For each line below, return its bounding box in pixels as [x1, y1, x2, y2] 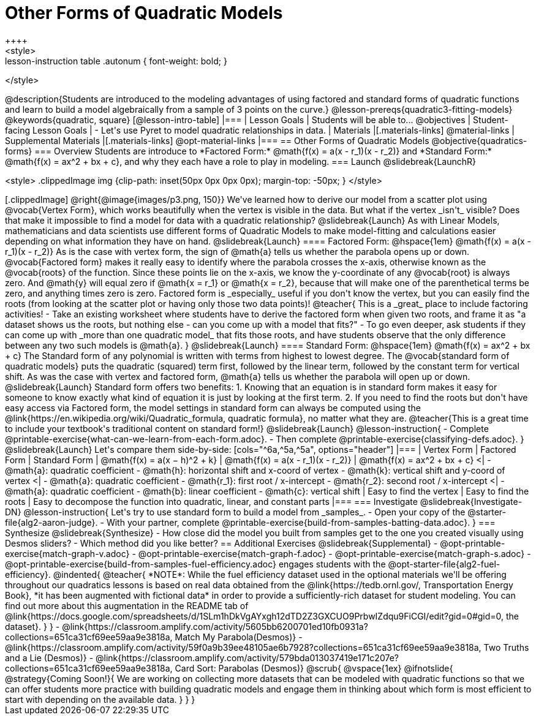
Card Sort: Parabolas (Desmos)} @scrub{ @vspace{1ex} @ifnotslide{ [175, 662, 453, 673]
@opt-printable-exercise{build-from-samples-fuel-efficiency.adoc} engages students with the [5, 558, 386, 569]
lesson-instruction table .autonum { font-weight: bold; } [5, 55, 227, 66]
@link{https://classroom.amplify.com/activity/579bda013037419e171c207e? [96, 652, 399, 663]
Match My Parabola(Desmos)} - [175, 631, 303, 642]
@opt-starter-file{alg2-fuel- [388, 558, 500, 569]
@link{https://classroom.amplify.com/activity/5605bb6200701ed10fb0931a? [62, 621, 368, 632]
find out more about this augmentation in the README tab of [5, 600, 249, 611]
